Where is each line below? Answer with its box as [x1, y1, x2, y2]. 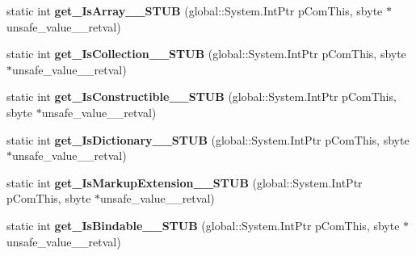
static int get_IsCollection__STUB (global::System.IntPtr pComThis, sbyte [6, 45, 406, 62]
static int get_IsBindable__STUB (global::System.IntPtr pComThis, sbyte [6, 216, 400, 233]
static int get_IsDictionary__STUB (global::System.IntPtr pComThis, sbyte [6, 131, 410, 148]
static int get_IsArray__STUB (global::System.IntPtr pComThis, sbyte [6, 2, 383, 19]
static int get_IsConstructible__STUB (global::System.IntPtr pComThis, [6, 88, 397, 105]
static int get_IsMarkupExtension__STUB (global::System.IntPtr [6, 174, 363, 191]
